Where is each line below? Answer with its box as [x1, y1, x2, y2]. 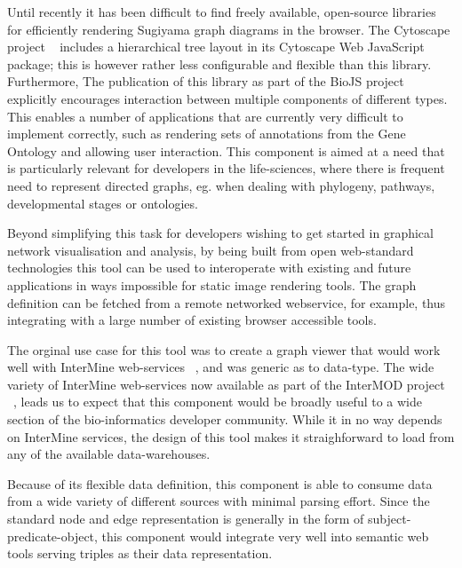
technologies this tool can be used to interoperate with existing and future [7, 258, 411, 277]
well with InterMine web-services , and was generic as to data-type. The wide [7, 358, 434, 376]
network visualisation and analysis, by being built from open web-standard [7, 241, 414, 259]
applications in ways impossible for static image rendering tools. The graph [7, 275, 417, 294]
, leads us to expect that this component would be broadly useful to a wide [13, 392, 423, 411]
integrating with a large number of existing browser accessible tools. [7, 311, 377, 329]
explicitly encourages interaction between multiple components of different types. [7, 89, 448, 107]
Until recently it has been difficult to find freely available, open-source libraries [7, 3, 436, 20]
